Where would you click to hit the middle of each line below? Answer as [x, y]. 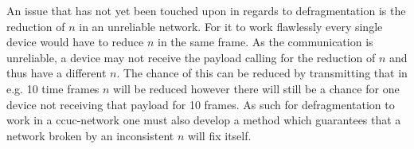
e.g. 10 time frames [53, 88]
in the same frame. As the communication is [266, 42]
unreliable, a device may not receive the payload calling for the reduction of [191, 57]
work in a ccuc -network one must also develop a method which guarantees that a [204, 120]
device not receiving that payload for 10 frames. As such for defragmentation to [201, 104]
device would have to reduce [75, 42]
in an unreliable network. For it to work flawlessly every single [231, 26]
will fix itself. [219, 135]
